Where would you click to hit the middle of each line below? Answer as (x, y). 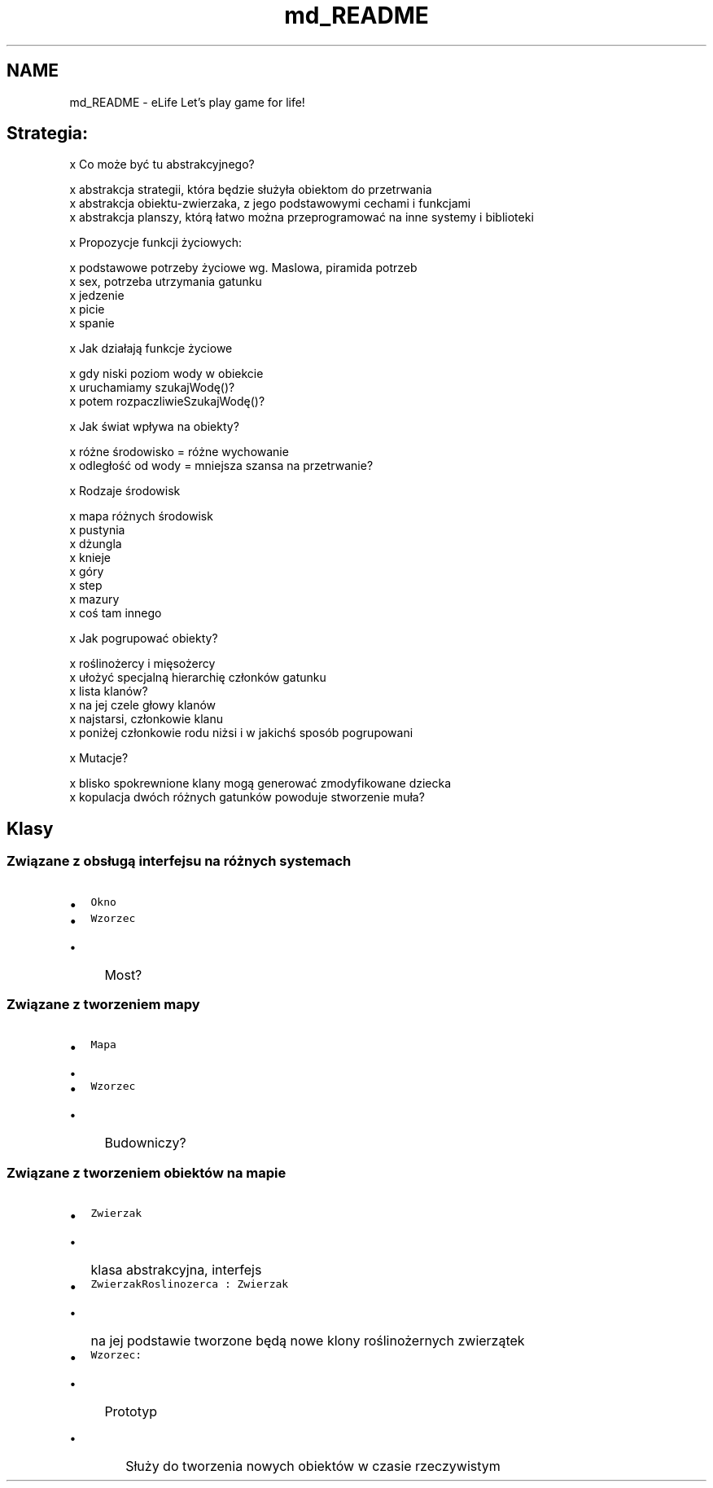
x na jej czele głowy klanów (143, 705)
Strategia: (48, 134)
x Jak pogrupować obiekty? (144, 639)
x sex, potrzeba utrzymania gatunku (166, 282)
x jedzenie (97, 296)
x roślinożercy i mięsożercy (142, 664)
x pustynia (97, 530)
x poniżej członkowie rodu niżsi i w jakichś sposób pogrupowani (241, 733)
